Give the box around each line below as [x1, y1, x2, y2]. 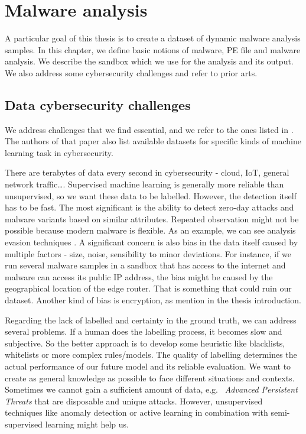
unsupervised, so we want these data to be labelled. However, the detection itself [5, 189, 297, 202]
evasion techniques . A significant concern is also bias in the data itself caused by [5, 236, 298, 248]
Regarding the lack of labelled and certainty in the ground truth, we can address [5, 313, 297, 326]
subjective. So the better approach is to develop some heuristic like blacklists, [5, 336, 285, 349]
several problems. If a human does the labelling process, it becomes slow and [5, 325, 282, 338]
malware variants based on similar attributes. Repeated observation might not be [5, 212, 299, 225]
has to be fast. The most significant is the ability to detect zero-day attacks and [5, 201, 294, 213]
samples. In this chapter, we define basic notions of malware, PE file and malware [5, 43, 301, 56]
